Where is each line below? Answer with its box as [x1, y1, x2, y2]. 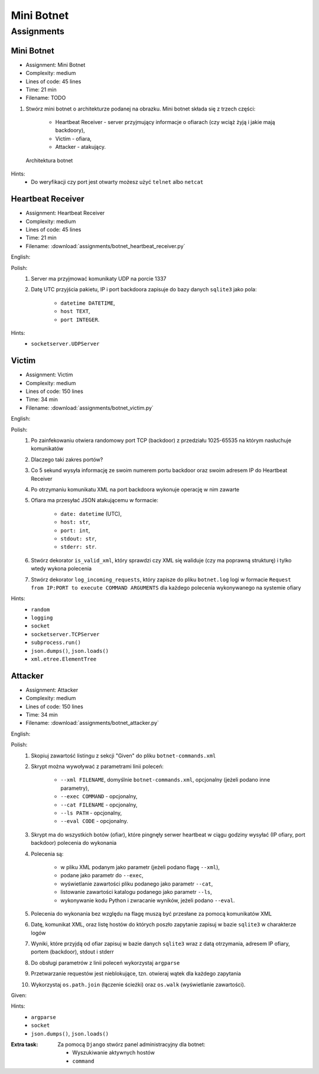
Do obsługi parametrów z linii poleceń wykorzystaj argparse [31, 959, 180, 966]
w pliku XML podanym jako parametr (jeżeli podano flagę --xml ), [60, 863, 220, 871]
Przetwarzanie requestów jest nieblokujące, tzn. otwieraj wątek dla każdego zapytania [31, 970, 242, 977]
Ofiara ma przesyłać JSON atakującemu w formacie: [31, 497, 159, 504]
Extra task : [11, 1040, 38, 1048]
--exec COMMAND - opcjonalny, [60, 793, 138, 800]
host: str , [60, 519, 90, 526]
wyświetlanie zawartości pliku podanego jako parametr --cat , [60, 880, 213, 887]
